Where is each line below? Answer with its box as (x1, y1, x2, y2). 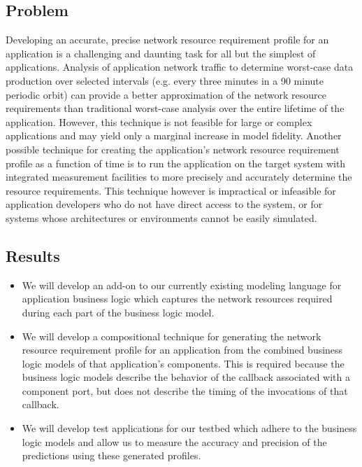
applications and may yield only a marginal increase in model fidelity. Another (6, 128, 342, 143)
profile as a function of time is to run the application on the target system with (6, 155, 346, 170)
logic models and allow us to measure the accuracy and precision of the (22, 434, 327, 449)
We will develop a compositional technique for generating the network (22, 328, 321, 343)
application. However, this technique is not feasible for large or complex (6, 114, 312, 129)
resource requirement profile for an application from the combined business (22, 342, 343, 357)
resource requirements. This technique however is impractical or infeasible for (6, 183, 336, 197)
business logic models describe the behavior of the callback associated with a (22, 370, 350, 384)
